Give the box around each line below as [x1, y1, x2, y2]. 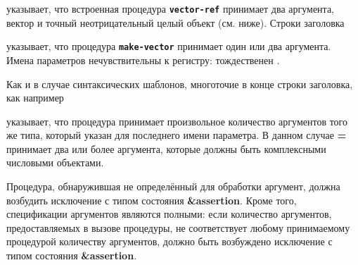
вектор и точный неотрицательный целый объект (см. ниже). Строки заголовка [6, 15, 345, 30]
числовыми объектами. [6, 155, 104, 170]
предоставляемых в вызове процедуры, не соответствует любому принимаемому [6, 220, 350, 235]
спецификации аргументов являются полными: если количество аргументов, [6, 207, 332, 221]
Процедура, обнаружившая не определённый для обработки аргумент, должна [6, 179, 340, 194]
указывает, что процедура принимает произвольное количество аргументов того [6, 113, 347, 128]
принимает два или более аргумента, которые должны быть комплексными [6, 141, 326, 156]
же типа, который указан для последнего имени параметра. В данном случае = [6, 128, 347, 142]
